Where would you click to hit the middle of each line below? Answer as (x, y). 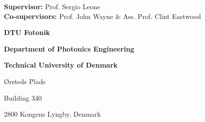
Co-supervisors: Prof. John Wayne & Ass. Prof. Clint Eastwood (102, 16)
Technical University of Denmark (61, 65)
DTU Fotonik (27, 32)
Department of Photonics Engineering (69, 48)
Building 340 (23, 97)
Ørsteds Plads (25, 81)
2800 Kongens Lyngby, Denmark (52, 114)
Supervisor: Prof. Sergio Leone (52, 6)
